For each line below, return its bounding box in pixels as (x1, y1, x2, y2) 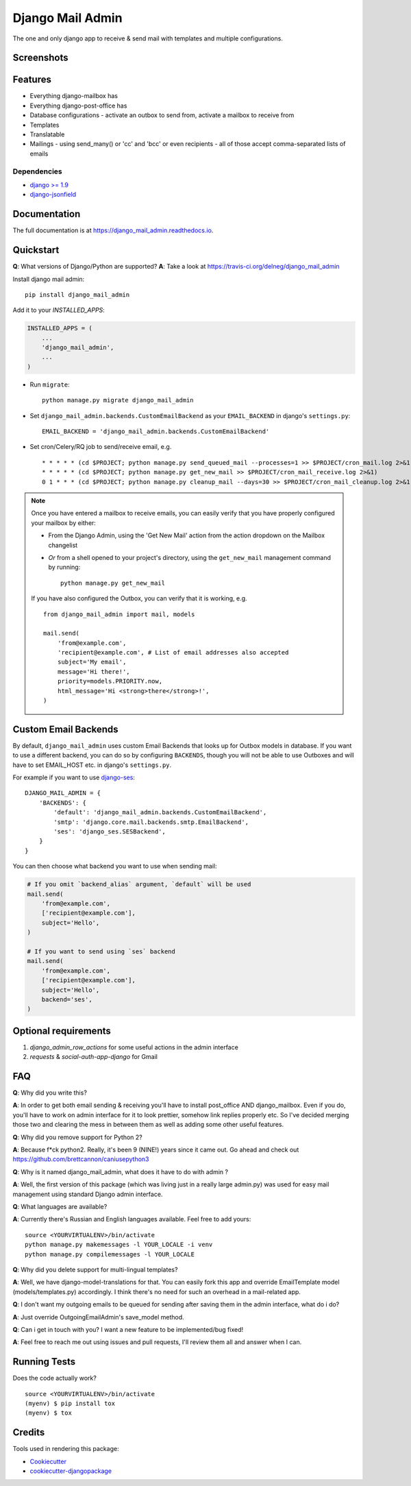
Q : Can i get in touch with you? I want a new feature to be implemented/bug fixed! (12, 1325, 243, 1333)
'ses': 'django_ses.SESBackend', (53, 828, 166, 836)
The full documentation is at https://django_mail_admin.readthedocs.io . (12, 226, 214, 234)
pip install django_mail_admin (25, 291, 130, 298)
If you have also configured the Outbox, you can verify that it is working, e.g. (31, 594, 247, 602)
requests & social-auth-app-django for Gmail (29, 1053, 158, 1061)
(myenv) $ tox (25, 1409, 72, 1417)
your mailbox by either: (31, 518, 96, 527)
